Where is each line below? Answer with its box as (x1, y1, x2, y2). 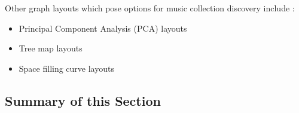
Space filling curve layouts (19, 62, 114, 74)
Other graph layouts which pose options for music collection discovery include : (5, 2, 295, 14)
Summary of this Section (5, 91, 161, 109)
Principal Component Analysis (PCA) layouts (19, 22, 187, 34)
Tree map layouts (19, 42, 83, 54)
